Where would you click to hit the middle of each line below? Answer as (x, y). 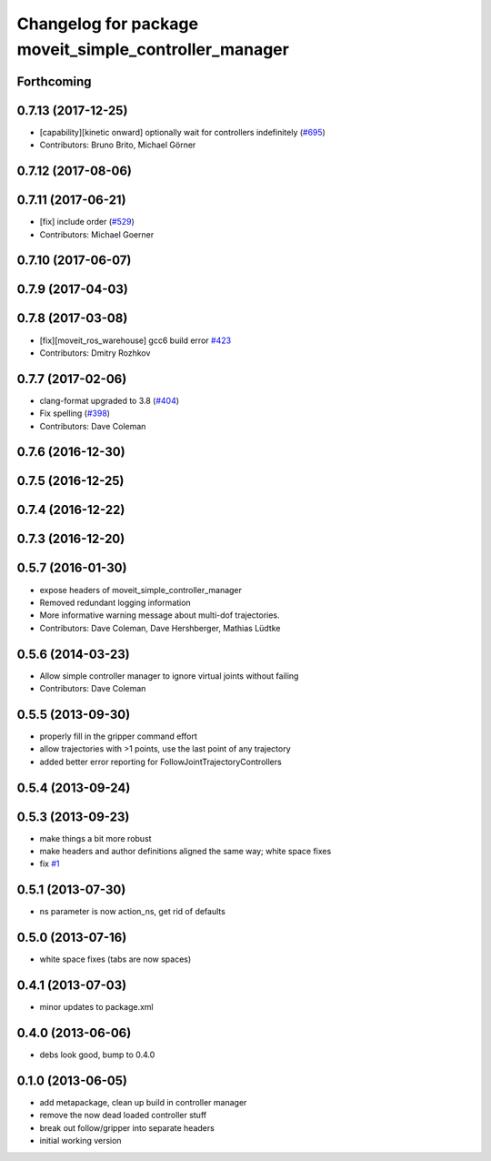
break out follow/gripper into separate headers (127, 1127)
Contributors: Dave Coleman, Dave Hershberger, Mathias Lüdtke (160, 628)
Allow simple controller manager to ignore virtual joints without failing (169, 676)
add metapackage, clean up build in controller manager (143, 1102)
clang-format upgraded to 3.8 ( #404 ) (110, 400)
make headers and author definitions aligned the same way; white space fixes (185, 852)
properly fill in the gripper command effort (118, 736)
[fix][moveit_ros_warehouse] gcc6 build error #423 (135, 340)
